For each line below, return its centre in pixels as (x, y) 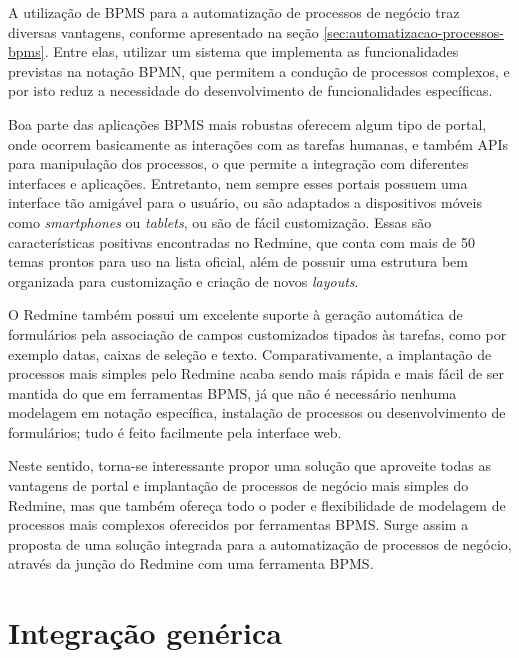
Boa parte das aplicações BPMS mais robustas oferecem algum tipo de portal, (247, 123)
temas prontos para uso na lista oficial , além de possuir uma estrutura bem (238, 261)
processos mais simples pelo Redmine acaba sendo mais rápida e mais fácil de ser (256, 373)
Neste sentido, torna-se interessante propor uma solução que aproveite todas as (249, 465)
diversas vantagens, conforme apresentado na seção (163, 31)
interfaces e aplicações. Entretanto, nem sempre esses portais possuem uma (238, 182)
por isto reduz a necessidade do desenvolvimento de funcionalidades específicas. (250, 90)
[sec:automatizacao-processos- (413, 31)
